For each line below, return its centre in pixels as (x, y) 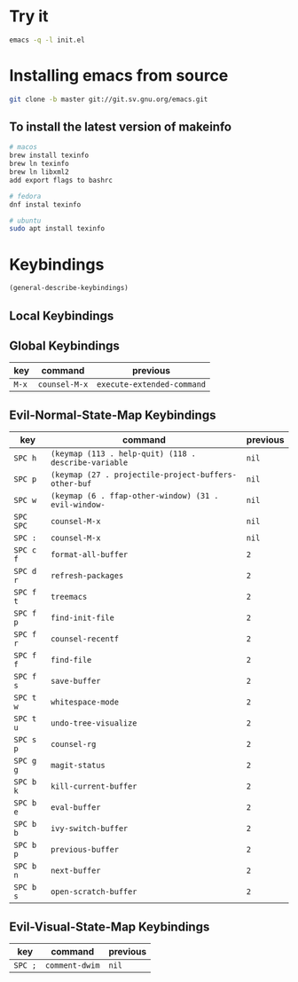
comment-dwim (72, 965)
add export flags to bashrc (61, 180)
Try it (29, 16)
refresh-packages (87, 576)
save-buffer (75, 681)
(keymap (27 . (80, 475)
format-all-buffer (89, 555)
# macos (24, 147)
